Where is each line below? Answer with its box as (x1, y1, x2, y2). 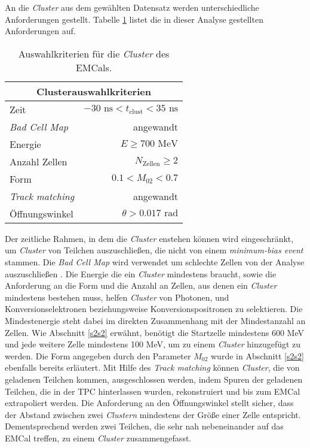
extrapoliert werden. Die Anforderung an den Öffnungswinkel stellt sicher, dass (5, 396, 294, 409)
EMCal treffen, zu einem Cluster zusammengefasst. (5, 431, 192, 444)
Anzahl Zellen (10, 154, 67, 168)
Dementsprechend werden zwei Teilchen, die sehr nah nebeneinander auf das (5, 420, 284, 432)
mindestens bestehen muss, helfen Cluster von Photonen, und (5, 290, 229, 303)
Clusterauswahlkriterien (36, 84, 151, 98)
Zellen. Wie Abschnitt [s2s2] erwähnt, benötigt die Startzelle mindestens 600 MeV (5, 326, 304, 338)
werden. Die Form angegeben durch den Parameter (5, 349, 191, 362)
